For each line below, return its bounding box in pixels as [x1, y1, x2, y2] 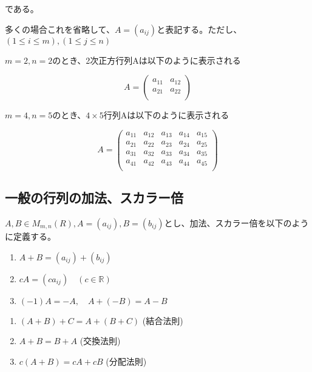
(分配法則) [106, 354, 147, 367]
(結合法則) [142, 314, 183, 326]
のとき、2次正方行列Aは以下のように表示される [52, 53, 241, 66]
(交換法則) [80, 334, 121, 347]
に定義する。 [5, 230, 56, 243]
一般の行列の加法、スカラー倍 [5, 188, 183, 207]
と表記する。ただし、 [157, 22, 242, 35]
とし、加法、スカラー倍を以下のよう [164, 217, 309, 229]
